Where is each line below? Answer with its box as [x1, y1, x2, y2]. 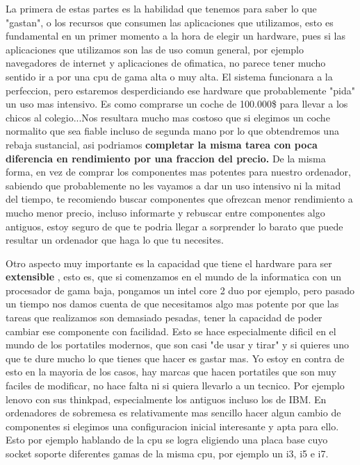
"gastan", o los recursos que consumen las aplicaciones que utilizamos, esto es [6, 15, 334, 29]
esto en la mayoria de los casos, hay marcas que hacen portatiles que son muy [6, 364, 336, 379]
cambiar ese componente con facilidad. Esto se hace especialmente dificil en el [6, 323, 336, 338]
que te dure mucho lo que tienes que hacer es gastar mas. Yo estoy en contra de [6, 350, 345, 365]
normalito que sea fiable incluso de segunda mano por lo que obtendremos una [6, 124, 339, 138]
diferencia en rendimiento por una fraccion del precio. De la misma [6, 151, 326, 165]
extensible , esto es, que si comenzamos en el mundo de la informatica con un [6, 269, 341, 284]
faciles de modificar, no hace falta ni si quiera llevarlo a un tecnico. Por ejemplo [6, 378, 345, 393]
